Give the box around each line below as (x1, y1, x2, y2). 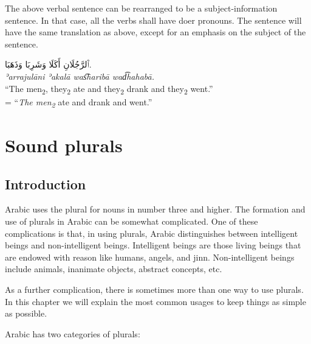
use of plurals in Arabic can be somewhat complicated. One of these (5, 214, 258, 227)
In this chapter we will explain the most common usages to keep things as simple (5, 295, 306, 307)
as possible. (5, 307, 47, 320)
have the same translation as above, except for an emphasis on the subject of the (5, 26, 306, 38)
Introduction (5, 174, 86, 193)
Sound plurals (5, 133, 123, 157)
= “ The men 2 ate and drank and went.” (5, 95, 152, 110)
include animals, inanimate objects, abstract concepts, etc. (5, 262, 222, 275)
